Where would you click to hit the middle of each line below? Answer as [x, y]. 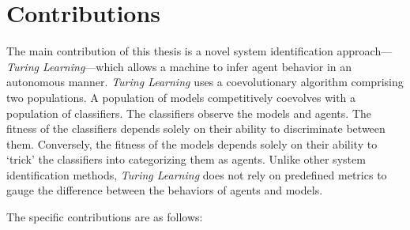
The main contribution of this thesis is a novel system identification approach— [199, 51]
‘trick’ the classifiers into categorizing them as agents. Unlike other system [186, 159]
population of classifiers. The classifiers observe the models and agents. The [189, 113]
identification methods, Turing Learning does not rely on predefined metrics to [197, 174]
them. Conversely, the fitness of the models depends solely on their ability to [192, 143]
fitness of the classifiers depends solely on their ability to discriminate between [196, 128]
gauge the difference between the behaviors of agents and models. [165, 190]
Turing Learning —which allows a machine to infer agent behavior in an [179, 66]
